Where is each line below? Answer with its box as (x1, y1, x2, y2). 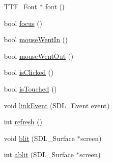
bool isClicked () (4, 67, 54, 77)
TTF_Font (4, 1, 37, 11)
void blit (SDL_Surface (4, 133, 75, 143)
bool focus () (4, 18, 42, 28)
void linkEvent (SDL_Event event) (4, 100, 110, 110)
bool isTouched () (4, 83, 57, 93)
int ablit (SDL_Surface (4, 149, 74, 160)
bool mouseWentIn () (4, 34, 68, 45)
